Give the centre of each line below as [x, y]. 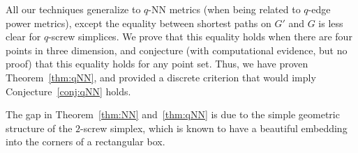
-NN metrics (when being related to [224, 9]
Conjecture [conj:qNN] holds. [68, 91]
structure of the [39, 128]
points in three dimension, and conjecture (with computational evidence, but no [177, 50]
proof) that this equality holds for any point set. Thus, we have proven [157, 64]
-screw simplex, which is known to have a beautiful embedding [214, 128]
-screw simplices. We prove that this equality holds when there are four [200, 37]
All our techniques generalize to [73, 9]
